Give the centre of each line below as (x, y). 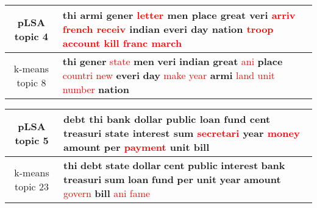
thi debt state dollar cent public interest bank (174, 165)
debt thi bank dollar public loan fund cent (167, 119)
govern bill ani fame (107, 193)
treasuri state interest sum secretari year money (182, 133)
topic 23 (32, 186)
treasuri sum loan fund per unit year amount (172, 179)
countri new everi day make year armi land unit (169, 75)
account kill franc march (122, 43)
